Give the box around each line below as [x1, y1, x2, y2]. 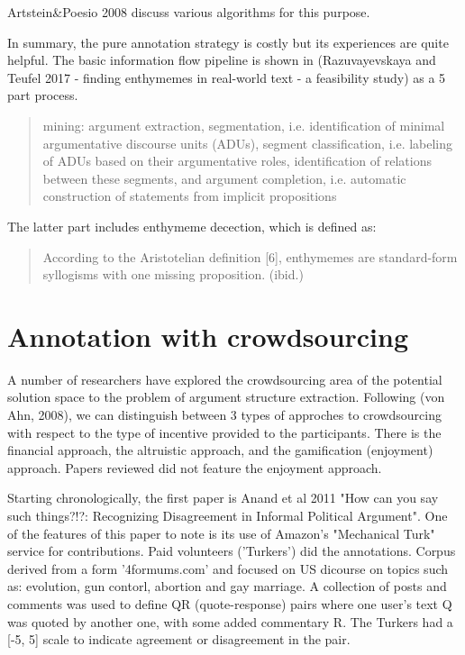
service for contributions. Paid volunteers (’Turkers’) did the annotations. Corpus [7, 541, 456, 560]
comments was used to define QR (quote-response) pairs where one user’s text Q [7, 594, 452, 613]
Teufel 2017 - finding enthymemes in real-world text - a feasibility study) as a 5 [7, 68, 446, 86]
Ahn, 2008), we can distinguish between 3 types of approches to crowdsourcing [7, 405, 442, 424]
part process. [7, 86, 78, 105]
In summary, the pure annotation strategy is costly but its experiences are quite [7, 32, 449, 51]
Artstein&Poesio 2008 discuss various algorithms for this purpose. [7, 3, 370, 21]
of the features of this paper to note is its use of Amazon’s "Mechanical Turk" [7, 523, 435, 542]
